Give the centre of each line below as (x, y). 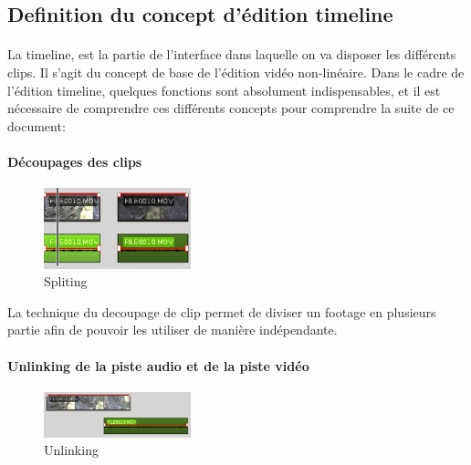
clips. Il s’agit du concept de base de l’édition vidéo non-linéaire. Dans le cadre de (236, 72)
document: (37, 125)
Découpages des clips (75, 161)
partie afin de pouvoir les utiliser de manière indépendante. (173, 330)
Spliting (66, 281)
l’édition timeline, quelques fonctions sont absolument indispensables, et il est (224, 90)
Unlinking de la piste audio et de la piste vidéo (158, 365)
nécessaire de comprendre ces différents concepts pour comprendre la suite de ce (231, 108)
